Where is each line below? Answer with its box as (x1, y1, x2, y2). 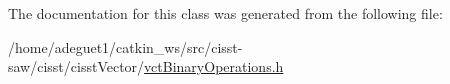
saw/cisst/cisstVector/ (8, 56, 145, 77)
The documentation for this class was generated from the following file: (8, 3, 443, 23)
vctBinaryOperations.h (144, 56, 284, 77)
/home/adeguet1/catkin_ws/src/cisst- (8, 36, 243, 57)
